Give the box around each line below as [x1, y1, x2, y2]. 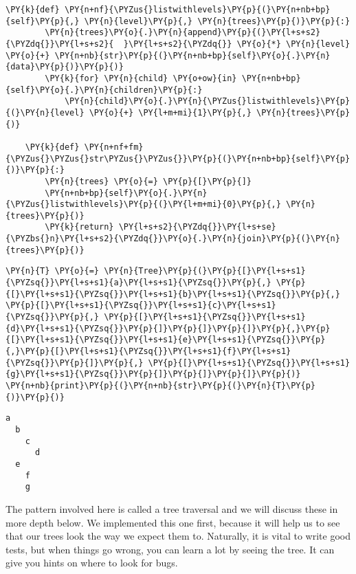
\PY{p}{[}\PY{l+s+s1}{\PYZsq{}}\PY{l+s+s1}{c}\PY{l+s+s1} [5, 300, 276, 311]
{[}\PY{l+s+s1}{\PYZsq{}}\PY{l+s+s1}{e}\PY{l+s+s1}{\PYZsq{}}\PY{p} [5, 335, 326, 345]
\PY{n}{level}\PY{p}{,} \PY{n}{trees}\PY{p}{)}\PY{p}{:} [84, 16, 351, 26]
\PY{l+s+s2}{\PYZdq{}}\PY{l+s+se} [118, 222, 276, 232]
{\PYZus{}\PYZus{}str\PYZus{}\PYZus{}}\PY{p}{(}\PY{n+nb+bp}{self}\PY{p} [5, 153, 351, 164]
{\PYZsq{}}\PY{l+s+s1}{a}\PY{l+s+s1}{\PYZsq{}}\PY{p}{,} [5, 278, 271, 288]
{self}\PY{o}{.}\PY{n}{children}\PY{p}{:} [5, 85, 203, 95]
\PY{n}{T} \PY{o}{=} [5, 266, 100, 276]
